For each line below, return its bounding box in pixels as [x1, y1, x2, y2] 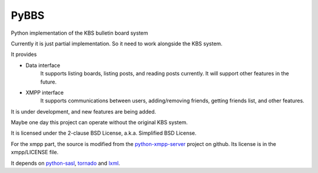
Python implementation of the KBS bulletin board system [11, 29, 148, 36]
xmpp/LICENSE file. [11, 149, 59, 156]
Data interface [25, 62, 61, 69]
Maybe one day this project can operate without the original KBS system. [11, 119, 188, 126]
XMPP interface [25, 89, 64, 96]
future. [40, 78, 57, 85]
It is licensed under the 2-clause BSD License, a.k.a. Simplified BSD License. [11, 129, 197, 137]
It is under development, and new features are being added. [11, 108, 156, 115]
